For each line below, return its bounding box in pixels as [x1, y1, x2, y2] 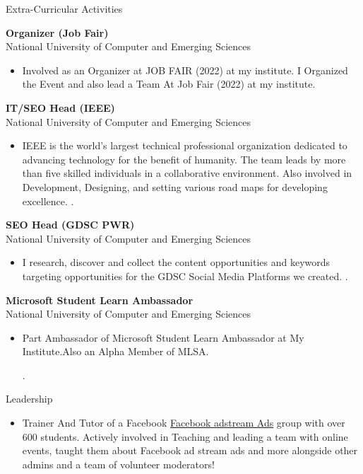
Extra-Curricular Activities [6, 1, 123, 16]
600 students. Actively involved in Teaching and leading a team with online [22, 429, 348, 444]
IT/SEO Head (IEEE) [6, 100, 115, 115]
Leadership [6, 391, 53, 406]
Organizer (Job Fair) [6, 25, 109, 40]
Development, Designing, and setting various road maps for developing [22, 179, 328, 194]
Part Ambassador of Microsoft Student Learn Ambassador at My [22, 330, 304, 345]
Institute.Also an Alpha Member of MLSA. [22, 344, 209, 359]
